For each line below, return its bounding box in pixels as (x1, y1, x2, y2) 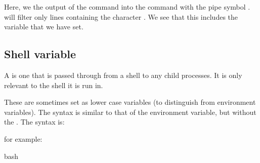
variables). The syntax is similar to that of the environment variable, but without (4, 106, 256, 117)
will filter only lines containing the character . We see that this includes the (4, 11, 238, 22)
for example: (4, 133, 42, 144)
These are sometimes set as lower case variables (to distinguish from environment (4, 97, 256, 107)
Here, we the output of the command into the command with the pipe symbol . (4, 2, 250, 12)
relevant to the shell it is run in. (4, 79, 103, 90)
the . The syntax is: (4, 116, 65, 127)
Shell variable (4, 46, 76, 62)
